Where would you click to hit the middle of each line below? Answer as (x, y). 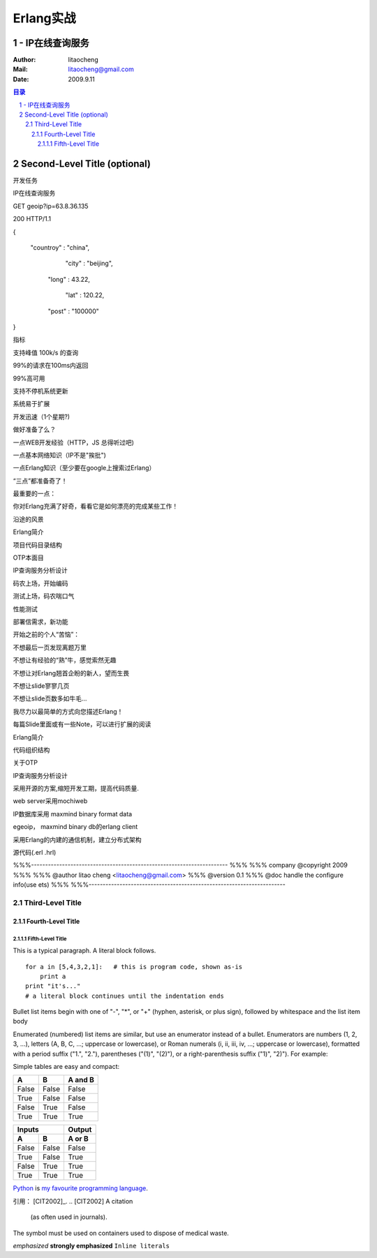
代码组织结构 (31, 749)
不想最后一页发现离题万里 (50, 647)
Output (80, 1130)
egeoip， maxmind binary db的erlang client (75, 827)
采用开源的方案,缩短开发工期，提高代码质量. (76, 788)
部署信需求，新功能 (40, 622)
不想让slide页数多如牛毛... (50, 698)
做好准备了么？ (34, 430)
